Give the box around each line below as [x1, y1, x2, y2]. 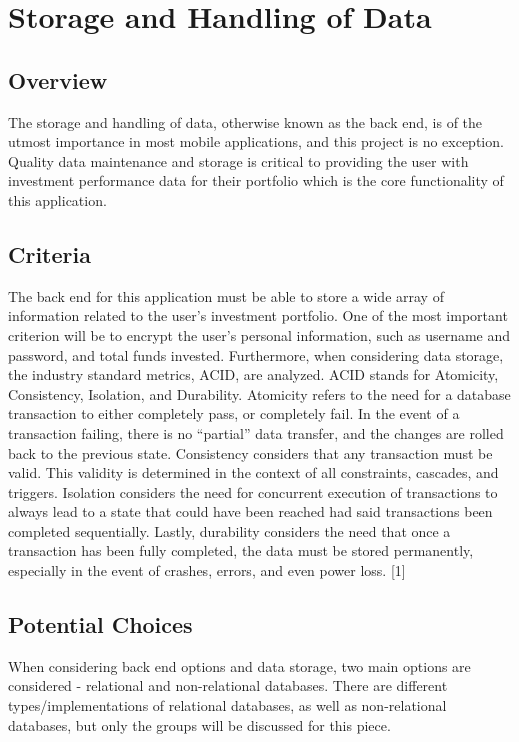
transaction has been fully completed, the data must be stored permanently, [8, 540, 474, 561]
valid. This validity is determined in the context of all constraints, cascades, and [8, 462, 499, 483]
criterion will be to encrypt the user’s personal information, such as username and [8, 324, 511, 345]
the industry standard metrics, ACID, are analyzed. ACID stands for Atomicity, [8, 364, 499, 385]
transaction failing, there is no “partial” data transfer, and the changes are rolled [8, 422, 504, 443]
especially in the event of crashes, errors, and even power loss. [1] [8, 560, 406, 581]
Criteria [8, 238, 91, 269]
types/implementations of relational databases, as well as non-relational [8, 695, 447, 716]
